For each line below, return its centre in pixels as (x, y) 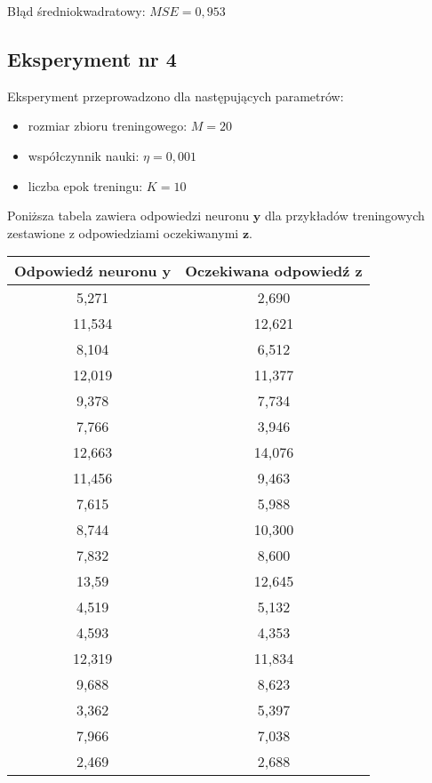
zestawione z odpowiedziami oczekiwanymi (123, 232)
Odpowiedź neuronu (86, 271)
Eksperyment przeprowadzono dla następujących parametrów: (176, 96)
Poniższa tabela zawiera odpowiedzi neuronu (128, 216)
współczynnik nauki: (84, 155)
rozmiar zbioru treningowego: (108, 126)
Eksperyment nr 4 (92, 58)
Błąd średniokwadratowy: (76, 11)
